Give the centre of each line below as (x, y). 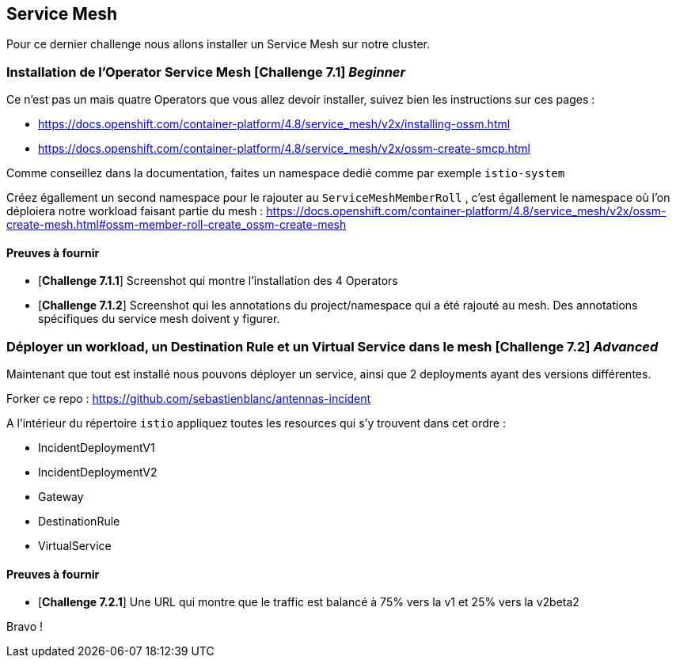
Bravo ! (25, 627)
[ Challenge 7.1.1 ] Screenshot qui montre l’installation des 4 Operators (218, 281)
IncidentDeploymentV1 (97, 448)
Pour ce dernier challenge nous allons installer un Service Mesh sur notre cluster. (218, 44)
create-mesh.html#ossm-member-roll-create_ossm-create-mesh (177, 225)
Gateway (61, 497)
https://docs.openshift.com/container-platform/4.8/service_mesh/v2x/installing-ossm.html (274, 124)
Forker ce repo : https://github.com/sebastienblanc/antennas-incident (189, 399)
